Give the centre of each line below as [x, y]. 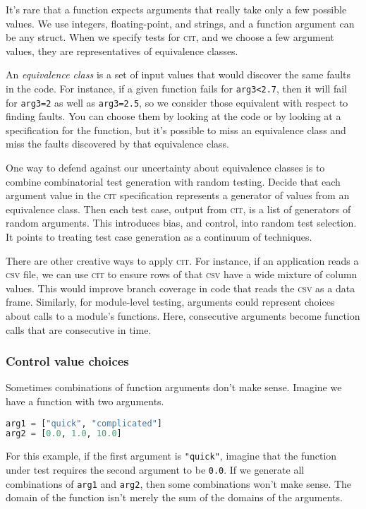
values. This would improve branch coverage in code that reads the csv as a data [181, 288]
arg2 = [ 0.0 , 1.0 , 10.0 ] [64, 434]
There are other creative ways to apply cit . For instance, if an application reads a [182, 260]
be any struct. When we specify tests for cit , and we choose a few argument [170, 37]
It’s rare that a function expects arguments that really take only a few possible [176, 9]
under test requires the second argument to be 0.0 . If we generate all [155, 469]
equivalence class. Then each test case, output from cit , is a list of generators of [178, 209]
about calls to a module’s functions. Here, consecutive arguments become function [183, 316]
